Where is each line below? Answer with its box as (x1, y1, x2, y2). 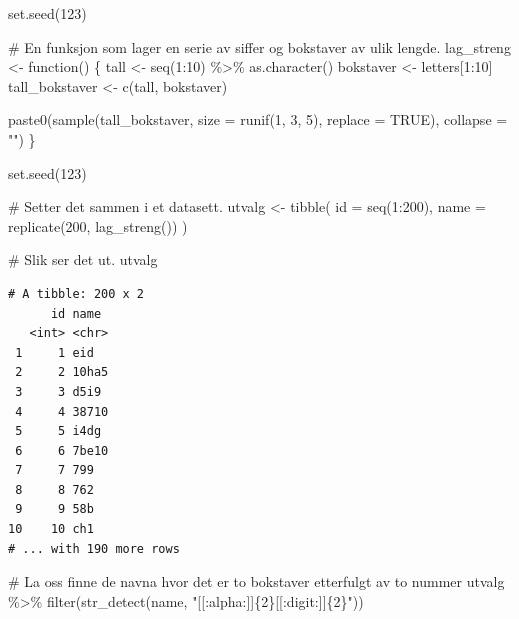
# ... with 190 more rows (8, 541, 180, 556)
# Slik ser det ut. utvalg (8, 249, 158, 270)
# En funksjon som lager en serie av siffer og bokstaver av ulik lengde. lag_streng (8, 36, 511, 57)
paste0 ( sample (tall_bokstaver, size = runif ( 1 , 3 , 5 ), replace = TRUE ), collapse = (8, 109, 508, 130)
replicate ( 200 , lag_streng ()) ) (8, 215, 188, 236)
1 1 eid (15, 345, 94, 360)
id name (50, 306, 102, 321)
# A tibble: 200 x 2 (8, 286, 145, 301)
